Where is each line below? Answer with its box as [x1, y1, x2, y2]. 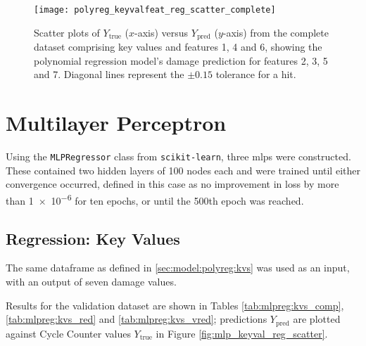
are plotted [293, 312, 341, 326]
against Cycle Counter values [6, 326, 131, 340]
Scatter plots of [34, 25, 100, 39]
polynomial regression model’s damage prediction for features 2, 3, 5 [34, 53, 328, 68]
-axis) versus [134, 25, 189, 39]
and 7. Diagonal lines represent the [34, 67, 184, 82]
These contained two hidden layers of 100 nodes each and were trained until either [6, 162, 360, 177]
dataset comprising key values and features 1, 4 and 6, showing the [34, 39, 322, 54]
